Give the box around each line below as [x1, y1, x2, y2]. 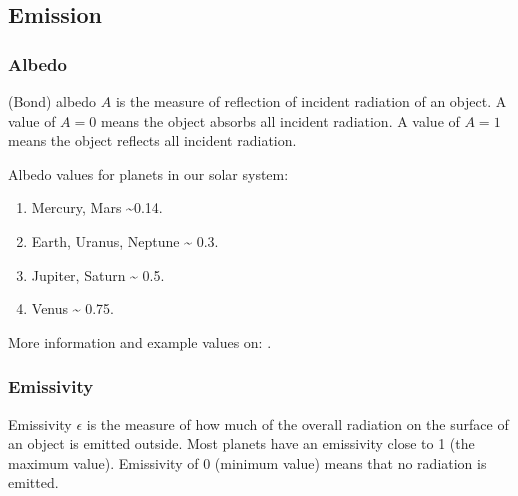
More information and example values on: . [8, 331, 272, 352]
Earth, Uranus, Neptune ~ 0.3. [31, 230, 219, 251]
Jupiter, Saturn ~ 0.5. [31, 264, 165, 285]
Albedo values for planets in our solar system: [8, 163, 289, 184]
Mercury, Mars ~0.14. [31, 197, 163, 218]
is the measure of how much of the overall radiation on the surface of [86, 413, 509, 434]
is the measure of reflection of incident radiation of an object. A [115, 91, 507, 111]
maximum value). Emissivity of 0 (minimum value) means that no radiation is [8, 452, 487, 473]
